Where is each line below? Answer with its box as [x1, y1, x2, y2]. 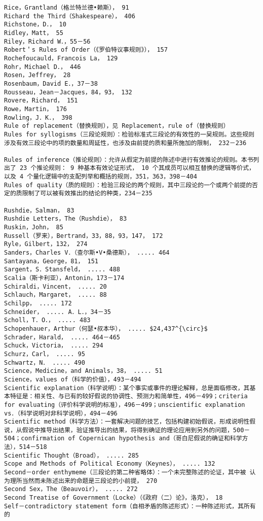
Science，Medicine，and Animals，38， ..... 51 [4, 367, 163, 375]
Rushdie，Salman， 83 [4, 206, 74, 214]
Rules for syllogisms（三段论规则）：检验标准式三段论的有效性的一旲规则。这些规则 [4, 130, 254, 138]
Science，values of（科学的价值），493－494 [4, 375, 141, 383]
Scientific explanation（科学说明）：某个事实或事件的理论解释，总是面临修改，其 [4, 384, 250, 392]
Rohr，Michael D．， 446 [4, 63, 81, 71]
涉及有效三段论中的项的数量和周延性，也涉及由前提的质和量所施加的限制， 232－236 [4, 139, 247, 147]
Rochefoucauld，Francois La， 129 [4, 54, 118, 62]
